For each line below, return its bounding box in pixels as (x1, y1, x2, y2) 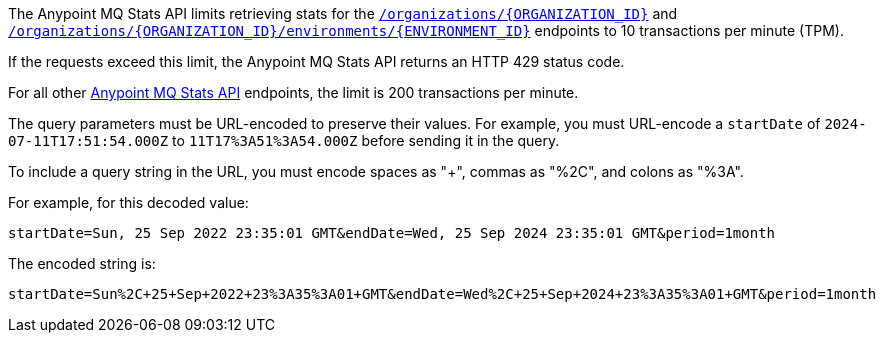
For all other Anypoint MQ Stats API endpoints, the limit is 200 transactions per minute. (8, 84, 579, 101)
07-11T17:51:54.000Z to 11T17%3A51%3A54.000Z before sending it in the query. (8, 132, 560, 149)
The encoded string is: (8, 255, 156, 272)
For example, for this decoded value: (8, 194, 249, 211)
